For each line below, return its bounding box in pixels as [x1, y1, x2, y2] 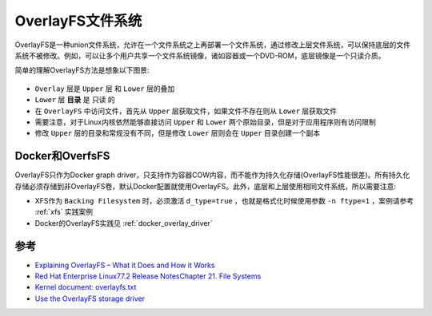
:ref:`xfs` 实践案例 [34, 207, 94, 217]
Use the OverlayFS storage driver [34, 294, 146, 303]
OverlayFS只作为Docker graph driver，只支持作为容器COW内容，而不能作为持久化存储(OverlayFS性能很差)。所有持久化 [14, 170, 410, 180]
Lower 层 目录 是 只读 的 [34, 95, 115, 105]
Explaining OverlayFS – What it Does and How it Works [34, 260, 215, 270]
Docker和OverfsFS [14, 149, 110, 163]
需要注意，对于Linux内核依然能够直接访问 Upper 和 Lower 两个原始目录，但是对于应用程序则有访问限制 [34, 117, 376, 127]
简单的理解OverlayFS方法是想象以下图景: [14, 65, 150, 75]
